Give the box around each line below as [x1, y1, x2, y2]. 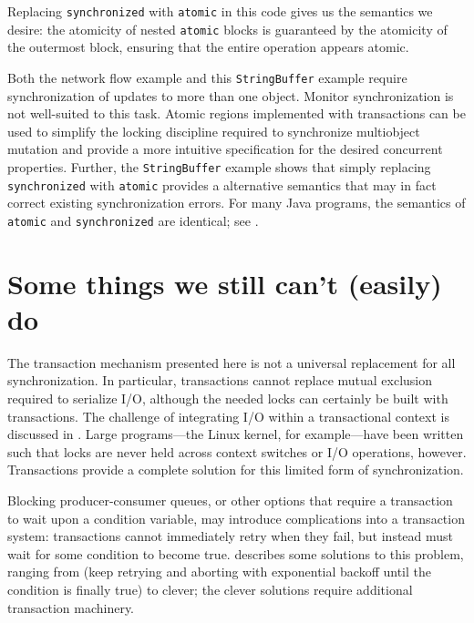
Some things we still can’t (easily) [7, 264, 442, 301]
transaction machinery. [7, 597, 135, 617]
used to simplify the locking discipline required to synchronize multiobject [7, 121, 420, 140]
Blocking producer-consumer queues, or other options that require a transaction [7, 490, 453, 509]
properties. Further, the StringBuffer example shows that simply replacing [7, 157, 431, 176]
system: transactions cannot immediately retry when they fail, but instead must [7, 526, 454, 546]
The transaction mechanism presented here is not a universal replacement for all [7, 352, 456, 372]
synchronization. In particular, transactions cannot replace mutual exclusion [7, 371, 433, 390]
